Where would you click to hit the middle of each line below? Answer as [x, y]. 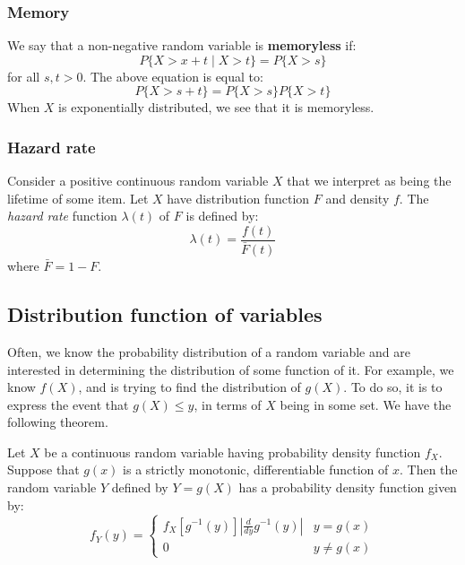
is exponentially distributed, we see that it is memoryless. [216, 107]
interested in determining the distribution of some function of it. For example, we [231, 369]
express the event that [68, 404]
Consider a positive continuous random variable [138, 181]
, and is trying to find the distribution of [189, 387]
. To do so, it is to [393, 387]
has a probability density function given [348, 487]
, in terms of [228, 404]
